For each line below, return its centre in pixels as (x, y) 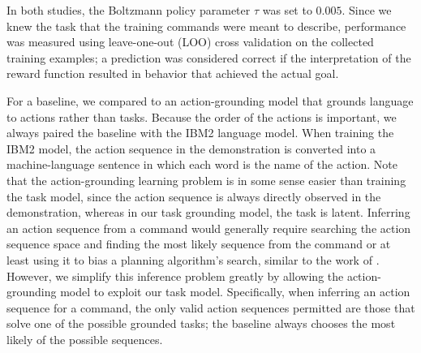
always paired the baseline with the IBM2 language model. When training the (200, 133)
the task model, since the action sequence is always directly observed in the (194, 196)
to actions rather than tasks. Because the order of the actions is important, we (202, 116)
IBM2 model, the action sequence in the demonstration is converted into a (191, 148)
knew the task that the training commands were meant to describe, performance (206, 26)
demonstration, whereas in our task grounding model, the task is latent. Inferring (208, 212)
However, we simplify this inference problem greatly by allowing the (175, 276)
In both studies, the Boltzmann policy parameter (129, 10)
